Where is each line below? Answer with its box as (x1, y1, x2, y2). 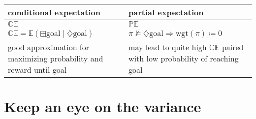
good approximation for (8, 41, 90, 53)
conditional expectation (8, 6, 101, 18)
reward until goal (8, 64, 67, 75)
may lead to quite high (128, 41, 207, 53)
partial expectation (128, 6, 204, 18)
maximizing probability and (8, 53, 103, 64)
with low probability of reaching (128, 53, 239, 64)
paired (222, 41, 244, 53)
